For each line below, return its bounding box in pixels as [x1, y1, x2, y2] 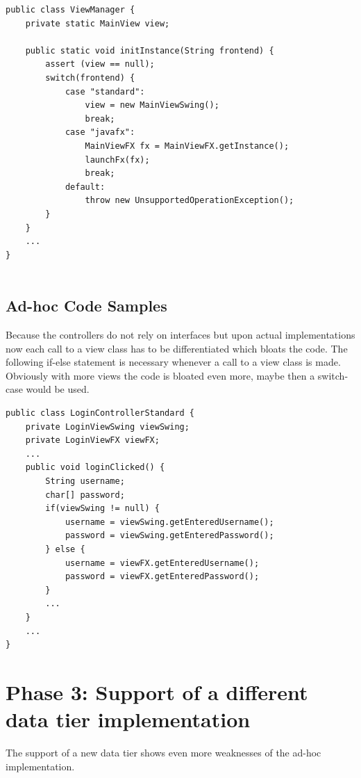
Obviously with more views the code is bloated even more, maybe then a [6, 368, 315, 382]
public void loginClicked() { [25, 462, 165, 473]
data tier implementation [6, 705, 251, 734]
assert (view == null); [45, 59, 155, 70]
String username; [45, 476, 125, 487]
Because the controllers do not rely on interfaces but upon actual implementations [6, 327, 355, 342]
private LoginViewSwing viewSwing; [25, 421, 190, 432]
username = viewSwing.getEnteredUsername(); [65, 517, 274, 527]
